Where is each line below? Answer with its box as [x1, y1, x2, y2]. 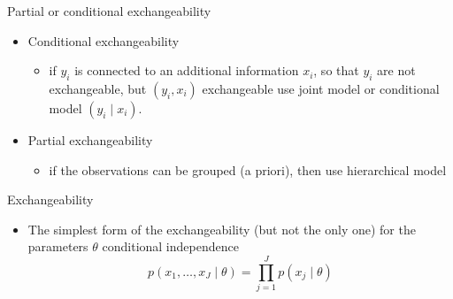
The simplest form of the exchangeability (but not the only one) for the [27, 219, 416, 238]
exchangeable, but [49, 79, 147, 97]
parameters [27, 237, 88, 256]
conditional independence [102, 237, 239, 256]
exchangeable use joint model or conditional [202, 79, 440, 97]
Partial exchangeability [27, 130, 153, 149]
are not [377, 61, 416, 80]
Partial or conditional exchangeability [7, 2, 211, 19]
